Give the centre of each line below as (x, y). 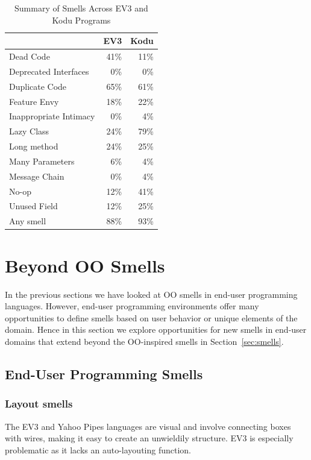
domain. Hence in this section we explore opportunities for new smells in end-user (156, 329)
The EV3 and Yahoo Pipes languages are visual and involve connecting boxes (148, 426)
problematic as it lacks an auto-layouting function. (98, 449)
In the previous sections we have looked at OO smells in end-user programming (151, 294)
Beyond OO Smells (85, 265)
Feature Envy (34, 101)
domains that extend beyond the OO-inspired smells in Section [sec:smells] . (144, 341)
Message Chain (37, 176)
